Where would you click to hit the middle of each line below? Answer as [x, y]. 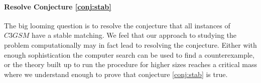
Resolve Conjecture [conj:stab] [58, 6]
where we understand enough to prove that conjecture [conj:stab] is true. [116, 74]
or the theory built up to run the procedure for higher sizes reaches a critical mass [130, 64]
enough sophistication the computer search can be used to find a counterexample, [129, 54]
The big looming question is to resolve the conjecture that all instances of [117, 25]
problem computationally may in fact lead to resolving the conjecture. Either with [130, 44]
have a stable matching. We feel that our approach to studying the [134, 35]
